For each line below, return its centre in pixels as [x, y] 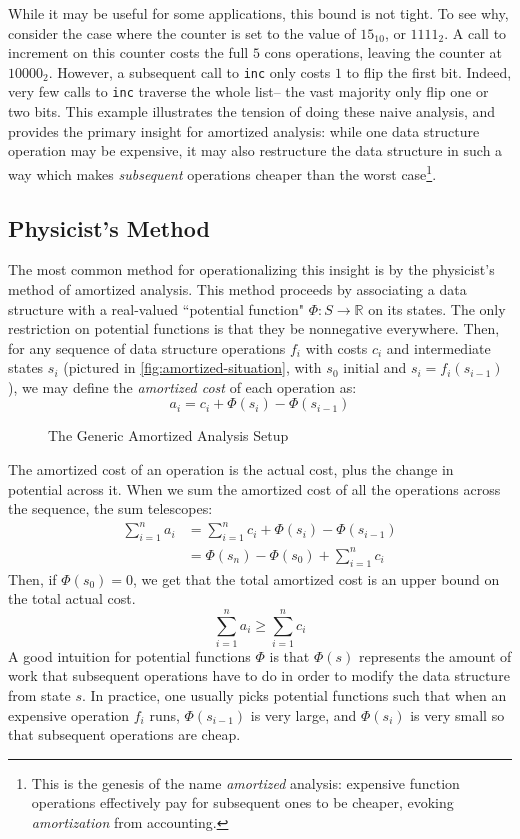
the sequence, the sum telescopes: [110, 508]
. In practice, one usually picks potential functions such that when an [294, 695]
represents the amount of [435, 655]
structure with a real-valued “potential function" [156, 308]
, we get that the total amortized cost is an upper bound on [316, 578]
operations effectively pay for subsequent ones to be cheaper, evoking [242, 802]
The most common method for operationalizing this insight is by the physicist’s [251, 269]
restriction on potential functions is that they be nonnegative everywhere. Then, [254, 328]
